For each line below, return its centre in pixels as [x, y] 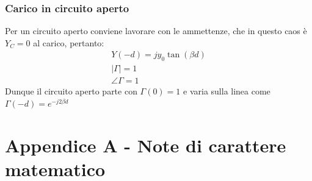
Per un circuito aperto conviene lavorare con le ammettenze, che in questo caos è [156, 31]
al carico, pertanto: [69, 42]
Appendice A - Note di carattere [146, 145]
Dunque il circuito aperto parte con [71, 91]
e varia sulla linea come [227, 91]
